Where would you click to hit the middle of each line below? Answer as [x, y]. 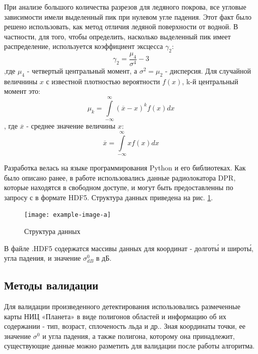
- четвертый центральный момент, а [82, 71]
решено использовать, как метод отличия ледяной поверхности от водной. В [121, 26]
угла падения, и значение [43, 258]
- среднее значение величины [71, 126]
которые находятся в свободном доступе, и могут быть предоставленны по [119, 187]
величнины [21, 81]
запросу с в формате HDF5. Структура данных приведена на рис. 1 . [109, 197]
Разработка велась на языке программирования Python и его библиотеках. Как [125, 167]
